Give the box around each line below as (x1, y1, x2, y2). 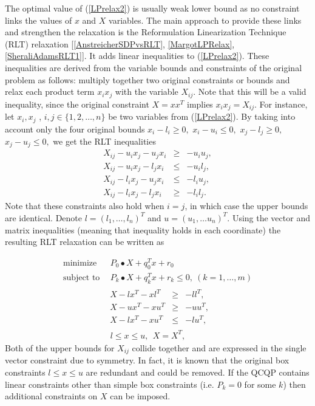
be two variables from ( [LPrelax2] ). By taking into (108, 110, 296, 123)
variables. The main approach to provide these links (109, 13, 302, 26)
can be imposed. (110, 390, 171, 402)
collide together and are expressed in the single (132, 341, 307, 354)
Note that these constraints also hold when (5, 199, 164, 212)
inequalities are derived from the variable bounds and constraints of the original (5, 61, 302, 74)
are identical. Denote (5, 211, 83, 224)
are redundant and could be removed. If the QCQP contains (86, 365, 310, 378)
